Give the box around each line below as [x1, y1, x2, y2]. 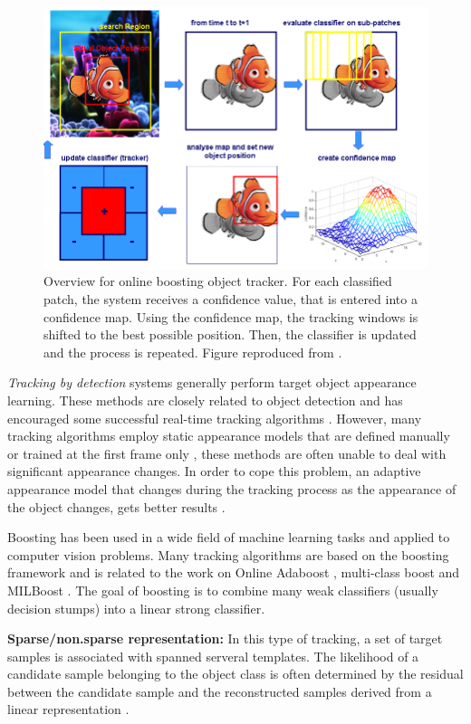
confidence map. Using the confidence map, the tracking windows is [43, 307, 418, 326]
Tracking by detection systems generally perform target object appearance [7, 373, 417, 392]
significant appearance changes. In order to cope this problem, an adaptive [7, 462, 421, 481]
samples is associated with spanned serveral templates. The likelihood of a [7, 646, 419, 665]
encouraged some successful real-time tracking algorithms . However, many [7, 408, 422, 427]
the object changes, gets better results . [7, 497, 226, 516]
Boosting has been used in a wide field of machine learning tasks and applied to [7, 528, 450, 547]
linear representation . [7, 700, 130, 719]
